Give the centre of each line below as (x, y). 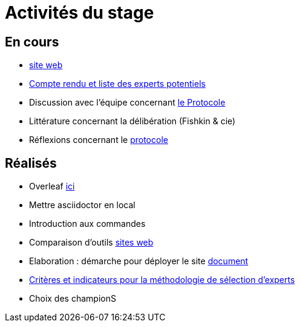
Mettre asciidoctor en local (82, 205)
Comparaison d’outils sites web (91, 243)
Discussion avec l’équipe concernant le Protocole (127, 103)
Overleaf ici (52, 186)
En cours (32, 42)
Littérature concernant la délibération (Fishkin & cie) (132, 121)
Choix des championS (73, 299)
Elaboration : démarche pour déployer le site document (139, 261)
